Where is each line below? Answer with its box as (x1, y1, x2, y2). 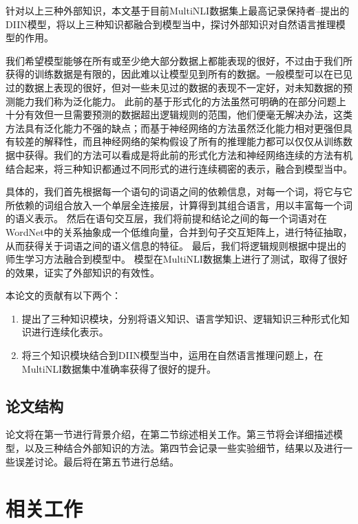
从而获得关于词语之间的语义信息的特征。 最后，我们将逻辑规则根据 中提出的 (6, 238, 346, 252)
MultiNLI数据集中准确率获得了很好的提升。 (21, 361, 216, 375)
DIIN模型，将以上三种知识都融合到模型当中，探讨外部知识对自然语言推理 (6, 17, 336, 31)
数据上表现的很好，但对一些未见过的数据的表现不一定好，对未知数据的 (24, 80, 343, 94)
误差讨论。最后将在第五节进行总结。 (14, 454, 179, 468)
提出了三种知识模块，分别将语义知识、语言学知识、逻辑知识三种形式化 (21, 311, 340, 325)
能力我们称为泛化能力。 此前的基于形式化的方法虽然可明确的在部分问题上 (14, 94, 346, 108)
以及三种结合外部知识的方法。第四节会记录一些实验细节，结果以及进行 (24, 441, 343, 455)
